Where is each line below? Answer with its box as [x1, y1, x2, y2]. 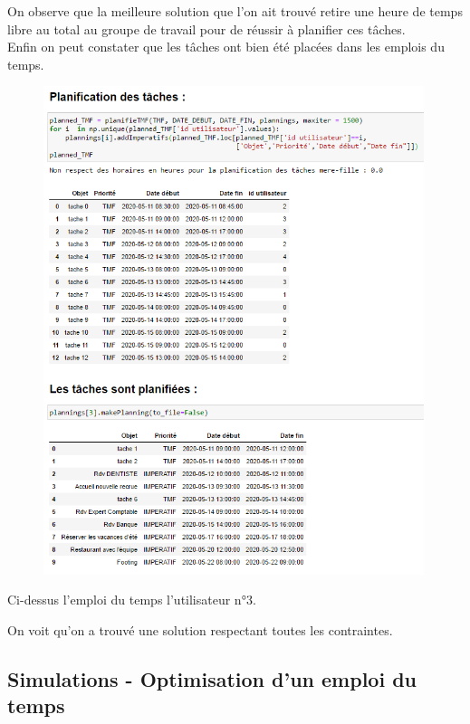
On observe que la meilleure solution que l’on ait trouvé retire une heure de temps [7, 2, 463, 20]
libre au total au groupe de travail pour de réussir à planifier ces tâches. [7, 19, 406, 38]
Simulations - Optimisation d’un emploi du [7, 664, 417, 692]
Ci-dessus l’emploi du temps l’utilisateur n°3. [7, 590, 256, 609]
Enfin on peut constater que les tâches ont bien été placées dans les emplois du [7, 37, 445, 56]
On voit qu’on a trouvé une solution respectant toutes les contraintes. [7, 620, 393, 639]
